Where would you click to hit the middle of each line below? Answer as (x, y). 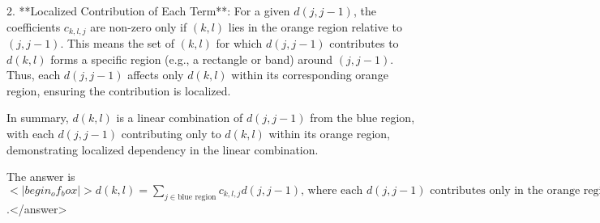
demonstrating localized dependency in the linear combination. (163, 149)
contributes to (364, 43)
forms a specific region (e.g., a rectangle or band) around (192, 59)
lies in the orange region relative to (315, 26)
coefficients (34, 26)
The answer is (41, 177)
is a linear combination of (180, 118)
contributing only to (171, 134)
